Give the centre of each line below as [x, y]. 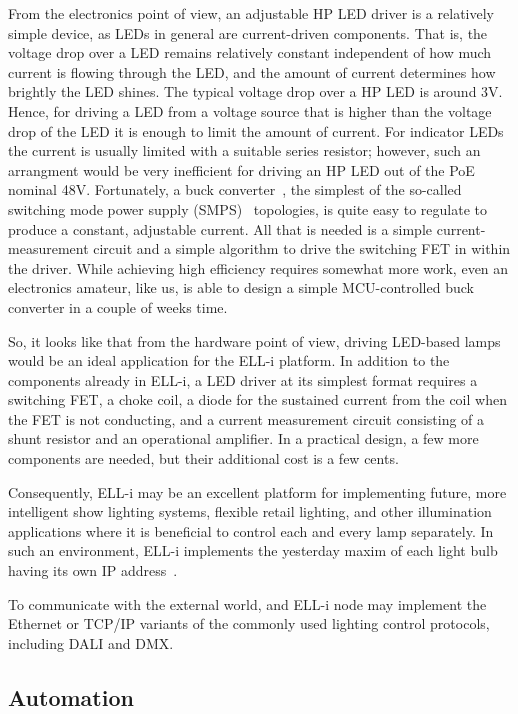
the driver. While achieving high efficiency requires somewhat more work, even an [258, 267]
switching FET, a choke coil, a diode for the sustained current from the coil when [257, 399]
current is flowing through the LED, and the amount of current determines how [252, 71]
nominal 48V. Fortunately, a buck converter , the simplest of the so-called [235, 189]
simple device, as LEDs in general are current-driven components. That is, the [248, 32]
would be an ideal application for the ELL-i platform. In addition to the [229, 360]
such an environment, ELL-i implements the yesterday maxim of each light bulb [253, 550]
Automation [71, 696]
